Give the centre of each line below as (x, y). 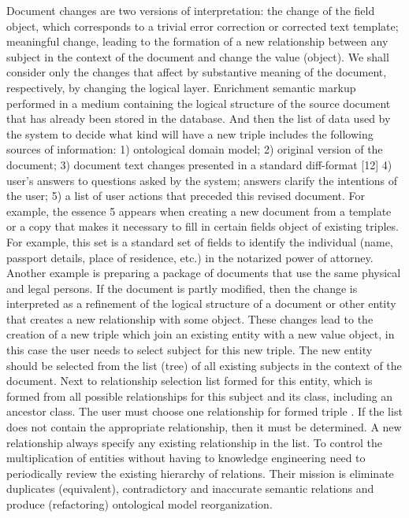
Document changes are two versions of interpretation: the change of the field (191, 10)
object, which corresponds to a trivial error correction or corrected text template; (203, 26)
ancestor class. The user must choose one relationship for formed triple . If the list (204, 411)
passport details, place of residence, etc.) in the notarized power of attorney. (190, 257)
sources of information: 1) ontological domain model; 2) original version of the (195, 149)
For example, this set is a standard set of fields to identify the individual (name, (200, 241)
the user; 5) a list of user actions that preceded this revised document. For (186, 196)
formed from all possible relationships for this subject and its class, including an (200, 396)
